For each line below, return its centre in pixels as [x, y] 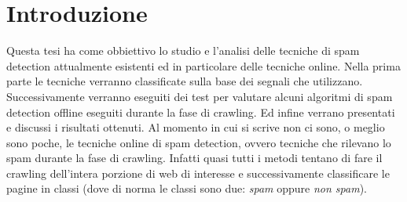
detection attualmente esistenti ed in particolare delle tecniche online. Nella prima [203, 65]
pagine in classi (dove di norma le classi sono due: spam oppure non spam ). [187, 188]
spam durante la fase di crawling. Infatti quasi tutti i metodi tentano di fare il [194, 158]
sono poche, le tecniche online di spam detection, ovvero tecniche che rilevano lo [199, 142]
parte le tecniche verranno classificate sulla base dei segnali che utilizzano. [185, 81]
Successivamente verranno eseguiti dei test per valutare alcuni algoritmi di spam [200, 96]
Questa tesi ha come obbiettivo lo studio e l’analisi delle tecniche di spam [183, 50]
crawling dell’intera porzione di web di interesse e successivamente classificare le [198, 173]
